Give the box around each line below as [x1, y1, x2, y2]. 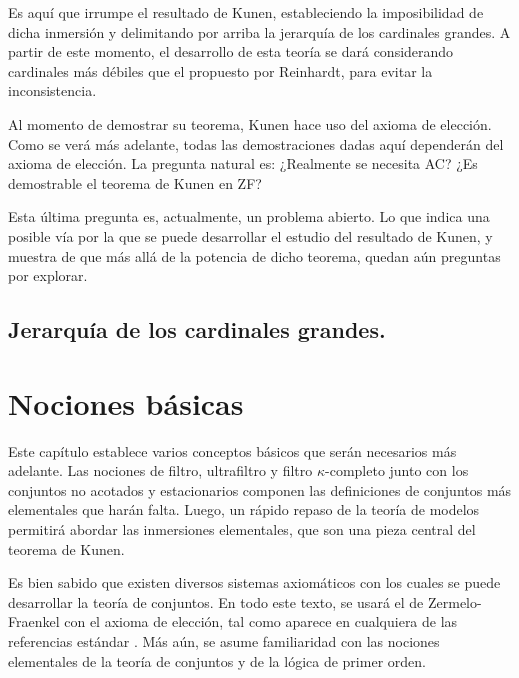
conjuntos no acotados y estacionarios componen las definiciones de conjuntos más [8, 479, 512, 500]
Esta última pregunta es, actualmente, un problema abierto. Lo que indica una [8, 206, 490, 227]
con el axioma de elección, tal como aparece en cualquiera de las [64, 611, 458, 632]
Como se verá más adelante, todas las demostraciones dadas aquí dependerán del [8, 133, 504, 154]
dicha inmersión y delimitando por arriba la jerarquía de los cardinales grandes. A [8, 21, 511, 42]
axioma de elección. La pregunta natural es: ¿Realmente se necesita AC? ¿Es [8, 153, 478, 174]
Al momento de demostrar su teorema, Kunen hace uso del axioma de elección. [8, 113, 492, 134]
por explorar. [8, 265, 88, 286]
